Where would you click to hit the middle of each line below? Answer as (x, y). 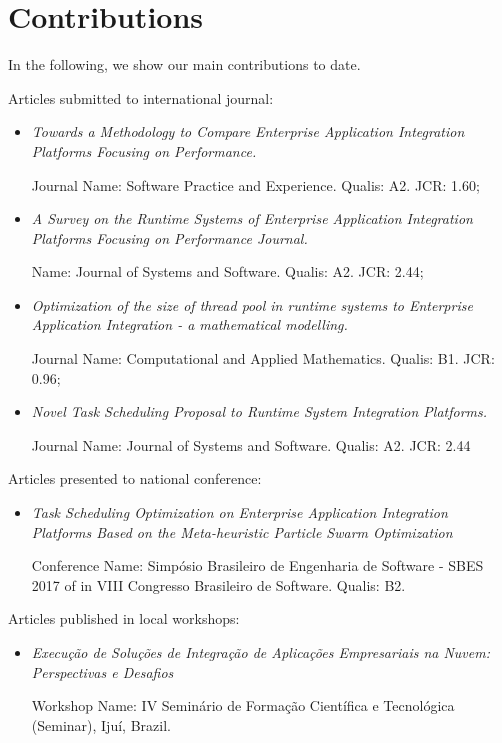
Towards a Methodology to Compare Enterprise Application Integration (248, 131)
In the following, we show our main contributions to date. (184, 64)
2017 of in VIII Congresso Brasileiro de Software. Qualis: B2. (218, 584)
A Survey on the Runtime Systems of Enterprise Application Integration (252, 218)
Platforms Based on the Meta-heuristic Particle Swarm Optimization (242, 531)
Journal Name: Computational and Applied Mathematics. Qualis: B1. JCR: (263, 358)
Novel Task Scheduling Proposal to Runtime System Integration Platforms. (259, 411)
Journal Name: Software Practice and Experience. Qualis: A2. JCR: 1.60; (255, 184)
